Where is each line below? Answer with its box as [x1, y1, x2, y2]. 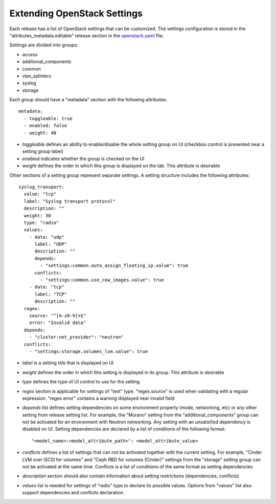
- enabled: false [24, 123, 67, 129]
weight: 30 [24, 213, 51, 218]
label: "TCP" [34, 291, 67, 297]
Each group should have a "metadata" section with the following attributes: [9, 97, 167, 103]
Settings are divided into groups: [9, 42, 79, 48]
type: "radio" [24, 220, 59, 225]
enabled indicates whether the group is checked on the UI [22, 155, 145, 162]
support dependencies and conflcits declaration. [22, 490, 125, 496]
